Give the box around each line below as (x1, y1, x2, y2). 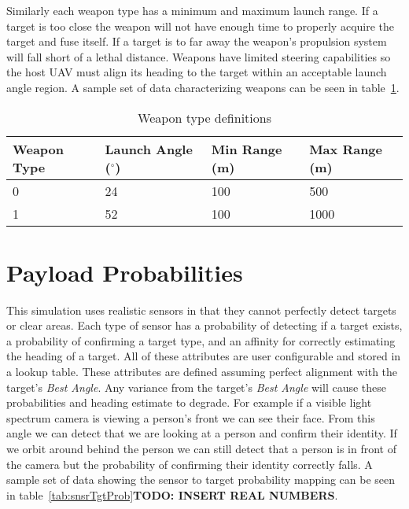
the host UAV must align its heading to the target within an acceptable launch (6, 64, 387, 80)
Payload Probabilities (6, 256, 243, 288)
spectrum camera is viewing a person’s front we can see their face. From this (6, 409, 375, 426)
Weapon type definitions (138, 108, 271, 127)
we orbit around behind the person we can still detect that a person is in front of (6, 441, 396, 457)
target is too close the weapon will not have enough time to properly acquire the (6, 17, 395, 34)
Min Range (211, 139, 282, 158)
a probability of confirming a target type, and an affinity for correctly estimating (6, 332, 396, 349)
